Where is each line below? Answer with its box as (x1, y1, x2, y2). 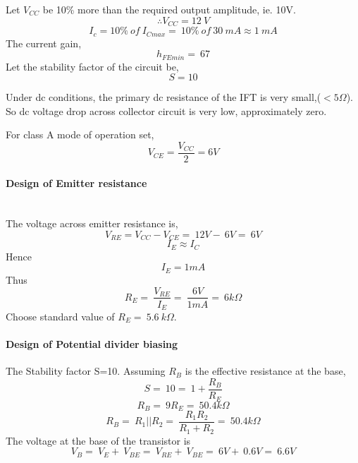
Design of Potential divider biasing (6, 337, 178, 351)
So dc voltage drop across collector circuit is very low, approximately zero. (6, 103, 327, 118)
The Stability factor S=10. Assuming (6, 363, 166, 378)
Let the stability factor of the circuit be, (6, 59, 179, 73)
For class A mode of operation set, (6, 127, 154, 142)
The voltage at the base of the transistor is (6, 433, 191, 447)
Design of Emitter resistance (6, 175, 147, 190)
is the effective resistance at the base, (185, 363, 346, 378)
